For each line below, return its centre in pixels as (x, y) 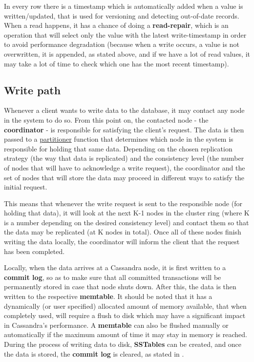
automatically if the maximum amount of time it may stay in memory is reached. (126, 334)
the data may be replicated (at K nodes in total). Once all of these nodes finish (123, 232)
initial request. (26, 187)
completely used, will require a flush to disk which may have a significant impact (125, 315)
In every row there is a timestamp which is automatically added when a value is (124, 6)
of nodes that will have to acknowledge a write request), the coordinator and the (125, 167)
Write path (32, 90)
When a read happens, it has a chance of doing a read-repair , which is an (116, 25)
